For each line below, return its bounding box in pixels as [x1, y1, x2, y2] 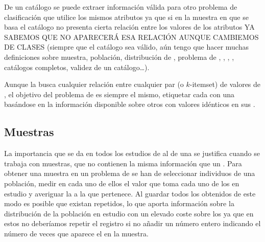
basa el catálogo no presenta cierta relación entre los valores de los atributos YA [4, 21, 255, 32]
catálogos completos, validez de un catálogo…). [4, 61, 150, 72]
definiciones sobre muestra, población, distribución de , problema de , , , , [4, 51, 234, 62]
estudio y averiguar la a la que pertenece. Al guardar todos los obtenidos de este [4, 188, 256, 199]
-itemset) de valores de [189, 79, 261, 90]
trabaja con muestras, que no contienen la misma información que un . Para [4, 158, 242, 168]
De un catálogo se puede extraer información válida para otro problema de [4, 2, 237, 12]
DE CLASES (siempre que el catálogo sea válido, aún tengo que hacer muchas [4, 41, 249, 52]
